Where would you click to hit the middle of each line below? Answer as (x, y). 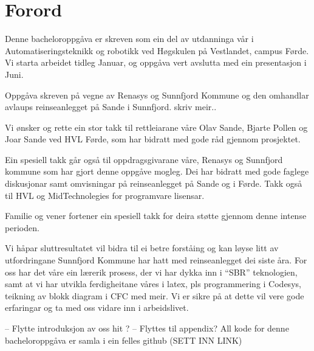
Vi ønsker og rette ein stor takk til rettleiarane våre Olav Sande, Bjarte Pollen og (156, 127)
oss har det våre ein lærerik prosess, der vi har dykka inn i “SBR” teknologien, (151, 272)
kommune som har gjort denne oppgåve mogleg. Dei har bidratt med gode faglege (157, 171)
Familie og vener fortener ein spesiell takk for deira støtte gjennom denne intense (156, 216)
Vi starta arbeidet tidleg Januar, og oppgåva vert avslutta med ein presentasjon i (156, 62)
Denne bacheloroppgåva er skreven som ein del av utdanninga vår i (129, 39)
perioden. (22, 227)
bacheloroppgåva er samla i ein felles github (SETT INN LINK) (124, 340)
